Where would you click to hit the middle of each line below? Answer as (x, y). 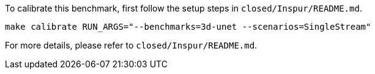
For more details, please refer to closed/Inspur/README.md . (131, 45)
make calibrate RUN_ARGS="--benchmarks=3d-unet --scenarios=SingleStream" (188, 27)
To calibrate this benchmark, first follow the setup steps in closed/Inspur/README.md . (184, 8)
